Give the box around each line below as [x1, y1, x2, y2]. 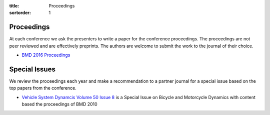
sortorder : [9, 10, 31, 16]
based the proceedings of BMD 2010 [21, 101, 97, 107]
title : [9, 3, 19, 8]
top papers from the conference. [9, 85, 77, 91]
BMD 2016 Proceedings [21, 52, 70, 58]
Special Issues [9, 65, 56, 73]
